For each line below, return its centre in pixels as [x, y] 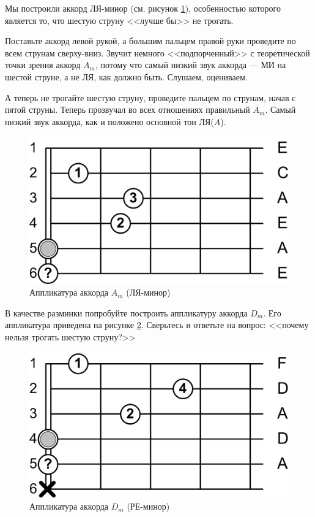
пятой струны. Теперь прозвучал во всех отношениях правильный [128, 109]
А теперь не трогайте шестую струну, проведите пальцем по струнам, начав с [150, 97]
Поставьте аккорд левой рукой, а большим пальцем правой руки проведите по [150, 41]
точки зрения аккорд [43, 65]
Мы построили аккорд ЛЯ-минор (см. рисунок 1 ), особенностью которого [143, 8]
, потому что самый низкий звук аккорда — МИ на [191, 65]
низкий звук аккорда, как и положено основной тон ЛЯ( [109, 121]
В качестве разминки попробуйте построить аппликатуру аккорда [126, 312]
